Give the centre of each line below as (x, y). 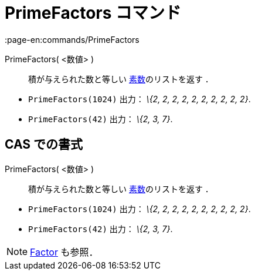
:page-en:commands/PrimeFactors (72, 39)
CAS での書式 (44, 145)
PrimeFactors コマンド (93, 13)
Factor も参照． (64, 252)
